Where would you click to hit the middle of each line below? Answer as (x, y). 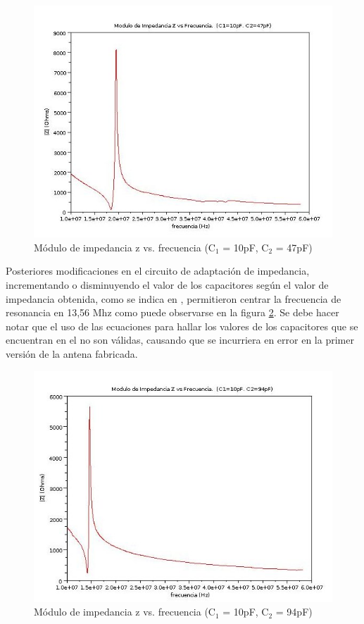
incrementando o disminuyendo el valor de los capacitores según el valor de (167, 285)
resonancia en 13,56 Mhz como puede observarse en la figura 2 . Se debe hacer (172, 312)
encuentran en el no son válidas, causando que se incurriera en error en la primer (180, 340)
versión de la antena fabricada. (72, 354)
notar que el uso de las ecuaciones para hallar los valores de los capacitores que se (182, 326)
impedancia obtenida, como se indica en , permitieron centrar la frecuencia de (174, 298)
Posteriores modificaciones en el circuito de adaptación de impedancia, (158, 271)
